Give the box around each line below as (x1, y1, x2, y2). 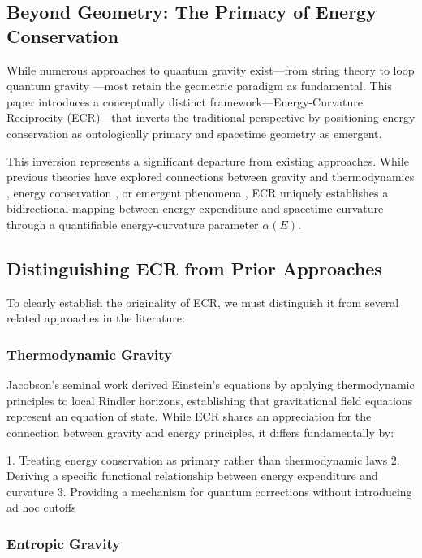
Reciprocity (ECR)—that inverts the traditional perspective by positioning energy (6, 109, 416, 126)
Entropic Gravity (6, 533, 121, 553)
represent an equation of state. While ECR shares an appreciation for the (6, 408, 372, 425)
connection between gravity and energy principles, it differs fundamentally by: (6, 423, 394, 440)
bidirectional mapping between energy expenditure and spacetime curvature (6, 200, 384, 217)
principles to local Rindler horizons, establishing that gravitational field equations (6, 391, 413, 409)
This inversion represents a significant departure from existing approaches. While (6, 152, 409, 169)
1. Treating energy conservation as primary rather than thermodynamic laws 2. (6, 451, 400, 468)
